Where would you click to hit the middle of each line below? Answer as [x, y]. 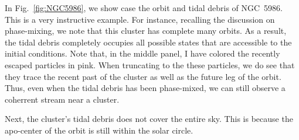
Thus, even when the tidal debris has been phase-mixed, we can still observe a [145, 88]
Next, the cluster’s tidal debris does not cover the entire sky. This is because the [149, 119]
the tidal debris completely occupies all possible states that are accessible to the [148, 42]
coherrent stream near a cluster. [62, 99]
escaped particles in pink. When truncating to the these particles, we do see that [150, 64]
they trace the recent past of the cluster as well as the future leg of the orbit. [143, 76]
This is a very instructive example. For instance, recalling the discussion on [140, 19]
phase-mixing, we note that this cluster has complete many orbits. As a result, [146, 31]
